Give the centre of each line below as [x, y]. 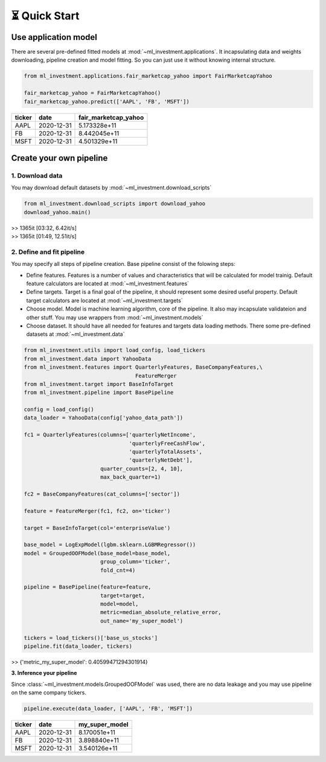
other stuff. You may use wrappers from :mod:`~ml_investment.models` [115, 317]
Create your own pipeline [59, 158]
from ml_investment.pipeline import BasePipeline [99, 392]
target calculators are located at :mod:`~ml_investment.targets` [105, 300]
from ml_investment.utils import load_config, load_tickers [115, 350]
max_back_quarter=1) [130, 477]
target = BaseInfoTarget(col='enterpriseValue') [97, 528]
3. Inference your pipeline [44, 673]
